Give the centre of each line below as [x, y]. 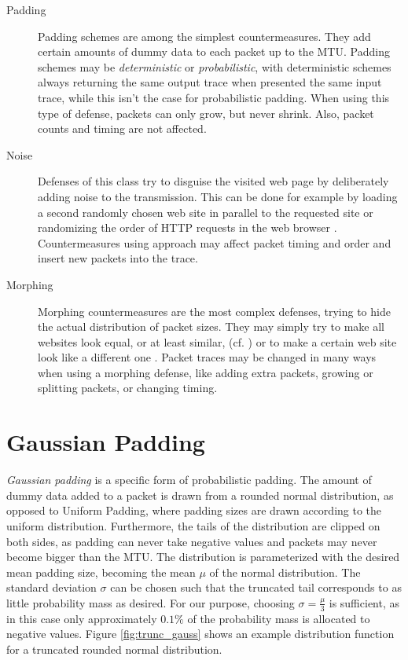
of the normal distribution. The [285, 572]
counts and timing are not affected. [122, 128]
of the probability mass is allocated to [279, 618]
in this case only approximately [82, 618]
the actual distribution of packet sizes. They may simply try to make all [211, 326]
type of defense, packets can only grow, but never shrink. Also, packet [206, 113]
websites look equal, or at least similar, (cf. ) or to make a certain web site [217, 341]
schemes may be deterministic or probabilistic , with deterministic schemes [215, 66]
